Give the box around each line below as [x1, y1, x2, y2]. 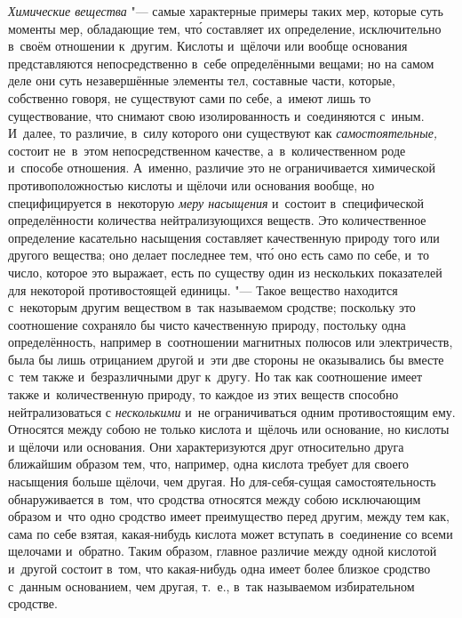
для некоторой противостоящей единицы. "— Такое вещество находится [8, 280, 398, 299]
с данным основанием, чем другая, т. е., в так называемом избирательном [8, 576, 415, 595]
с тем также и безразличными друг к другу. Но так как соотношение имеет [8, 367, 423, 386]
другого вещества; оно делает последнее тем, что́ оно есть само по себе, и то [8, 245, 429, 264]
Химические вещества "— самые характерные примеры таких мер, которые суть [8, 2, 443, 20]
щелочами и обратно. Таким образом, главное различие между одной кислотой [8, 542, 437, 560]
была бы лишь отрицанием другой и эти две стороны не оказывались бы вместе [8, 349, 444, 368]
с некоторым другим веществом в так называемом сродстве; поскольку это [8, 298, 416, 317]
